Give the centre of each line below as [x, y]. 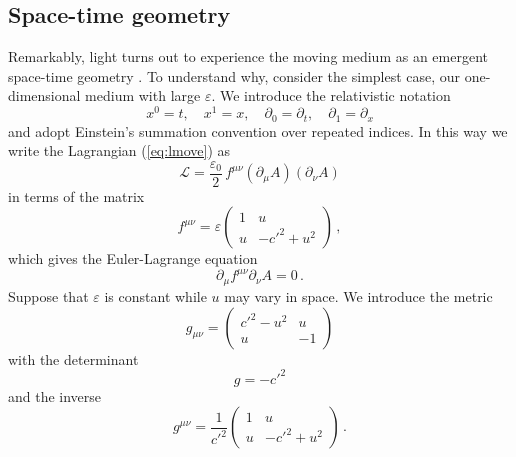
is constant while [155, 295]
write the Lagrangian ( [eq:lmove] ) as [119, 150]
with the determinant [73, 358]
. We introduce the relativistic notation [331, 95]
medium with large [143, 95]
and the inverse [55, 395]
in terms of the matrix [76, 195]
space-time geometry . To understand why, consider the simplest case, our [234, 75]
